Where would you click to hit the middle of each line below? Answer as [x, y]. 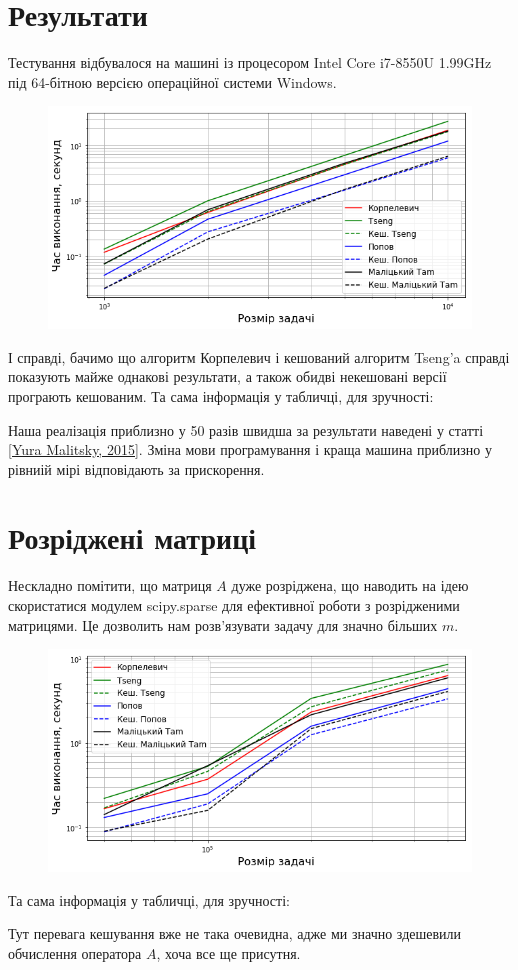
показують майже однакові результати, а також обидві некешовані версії [227, 376]
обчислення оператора [75, 952]
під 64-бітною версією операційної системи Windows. [172, 81]
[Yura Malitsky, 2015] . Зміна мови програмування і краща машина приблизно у [250, 449]
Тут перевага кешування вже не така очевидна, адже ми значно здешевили [235, 933]
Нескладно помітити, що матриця [110, 585]
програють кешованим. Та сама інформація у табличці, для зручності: [221, 395]
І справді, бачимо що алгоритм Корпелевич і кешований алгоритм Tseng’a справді [259, 356]
